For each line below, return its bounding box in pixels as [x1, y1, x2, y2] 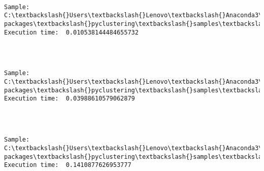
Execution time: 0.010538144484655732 [4, 28, 139, 36]
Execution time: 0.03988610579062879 [4, 95, 135, 102]
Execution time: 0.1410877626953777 [4, 161, 131, 169]
